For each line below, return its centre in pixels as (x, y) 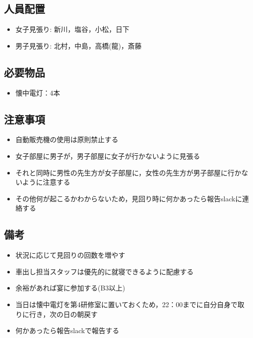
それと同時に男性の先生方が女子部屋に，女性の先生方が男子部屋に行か (128, 172)
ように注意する (46, 182)
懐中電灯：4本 (38, 92)
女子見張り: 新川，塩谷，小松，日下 (72, 29)
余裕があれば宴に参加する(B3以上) (70, 288)
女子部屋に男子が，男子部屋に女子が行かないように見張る (108, 156)
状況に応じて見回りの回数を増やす (70, 255)
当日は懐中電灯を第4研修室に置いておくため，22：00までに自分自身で (126, 304)
